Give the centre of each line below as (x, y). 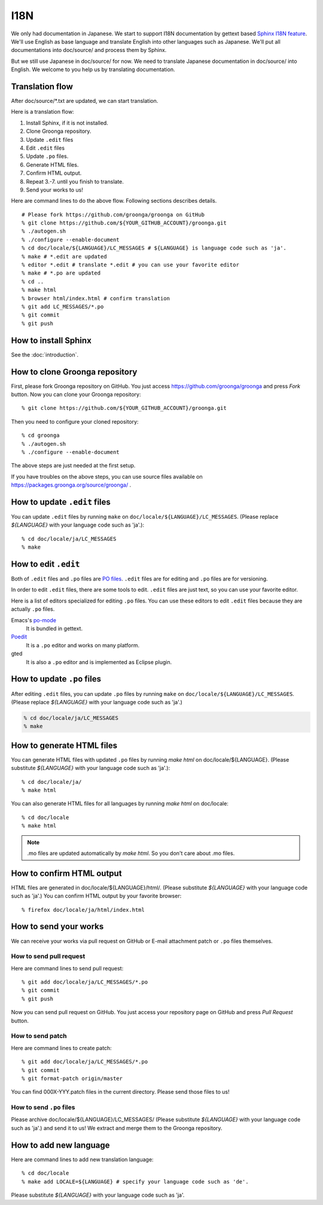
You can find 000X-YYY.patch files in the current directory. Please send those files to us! (120, 1092)
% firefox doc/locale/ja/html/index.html (83, 910)
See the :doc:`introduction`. (45, 354)
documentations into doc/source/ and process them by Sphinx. (89, 50)
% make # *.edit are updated (64, 256)
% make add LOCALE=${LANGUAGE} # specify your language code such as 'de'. (135, 1181)
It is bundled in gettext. (54, 629)
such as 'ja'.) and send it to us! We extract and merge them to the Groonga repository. (117, 1128)
